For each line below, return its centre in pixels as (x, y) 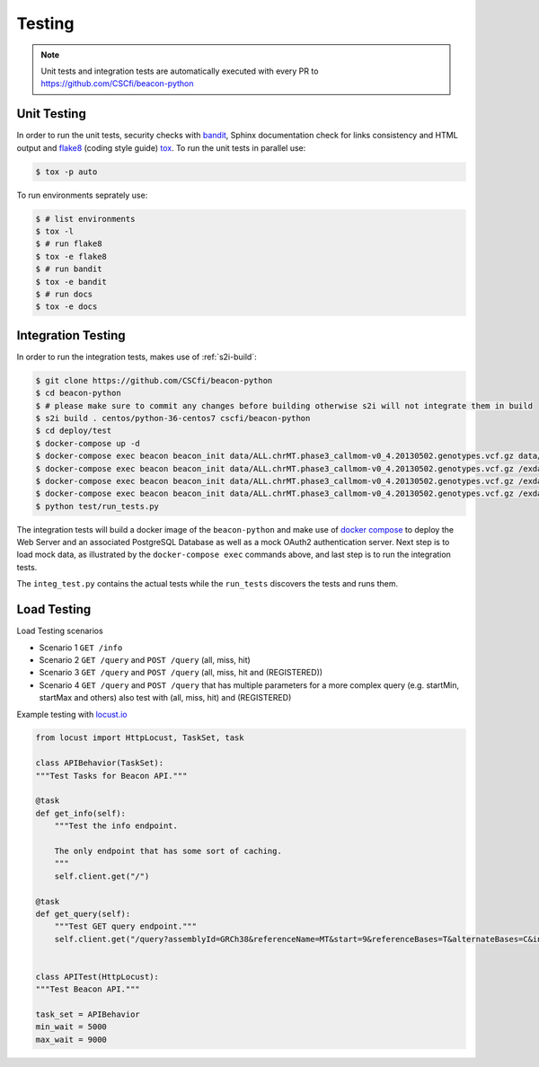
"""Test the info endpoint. (116, 826)
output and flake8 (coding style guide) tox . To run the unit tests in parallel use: (161, 147)
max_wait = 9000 (71, 1039)
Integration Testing (71, 335)
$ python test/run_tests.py (97, 506)
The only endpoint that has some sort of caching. (168, 851)
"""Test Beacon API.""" (88, 989)
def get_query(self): (83, 913)
